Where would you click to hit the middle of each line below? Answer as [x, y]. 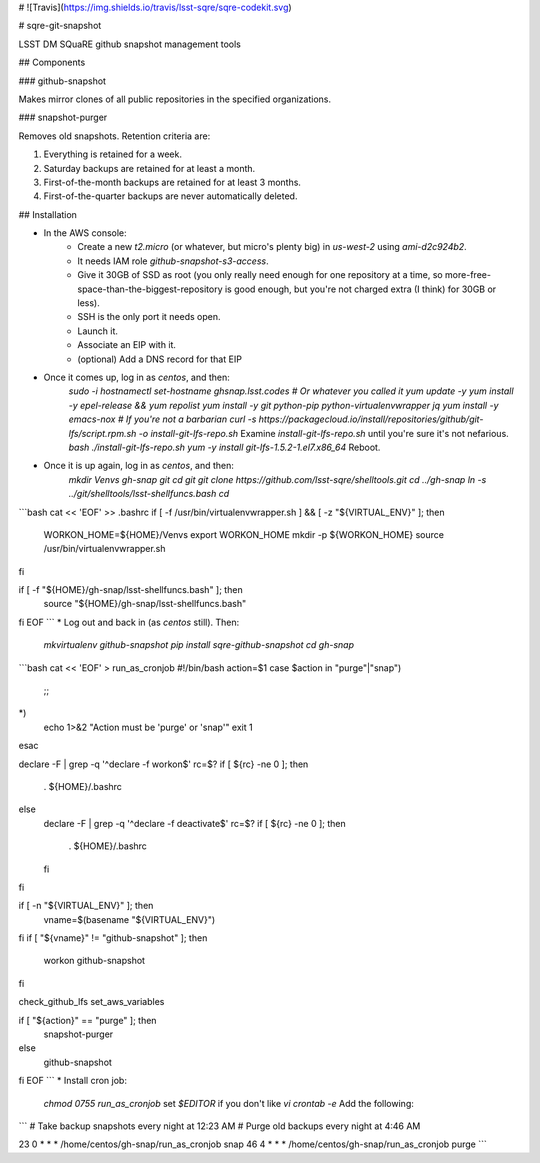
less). [88, 303]
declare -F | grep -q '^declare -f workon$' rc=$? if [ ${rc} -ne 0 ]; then [163, 764]
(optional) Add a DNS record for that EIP [159, 359]
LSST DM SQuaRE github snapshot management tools [130, 44]
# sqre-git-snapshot [60, 26]
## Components [52, 62]
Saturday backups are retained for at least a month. [149, 168]
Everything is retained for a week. [112, 154]
